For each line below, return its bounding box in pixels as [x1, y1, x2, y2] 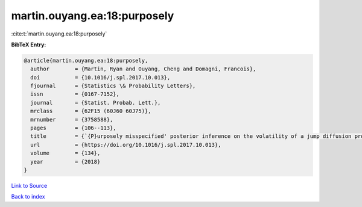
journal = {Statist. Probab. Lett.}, [30, 99, 161, 106]
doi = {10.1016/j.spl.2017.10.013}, [30, 74, 171, 81]
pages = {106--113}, [30, 125, 117, 132]
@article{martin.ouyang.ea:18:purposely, [24, 57, 148, 64]
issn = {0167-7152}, [30, 91, 120, 97]
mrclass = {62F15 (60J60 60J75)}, [30, 108, 151, 114]
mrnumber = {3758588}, [30, 116, 113, 123]
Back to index [11, 193, 45, 200]
